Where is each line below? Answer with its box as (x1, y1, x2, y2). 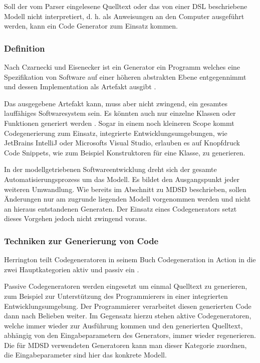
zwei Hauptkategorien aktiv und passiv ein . (4, 264, 139, 274)
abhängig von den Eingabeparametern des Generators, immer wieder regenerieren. (4, 330, 256, 340)
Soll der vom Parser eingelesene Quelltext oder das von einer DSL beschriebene (4, 1, 247, 11)
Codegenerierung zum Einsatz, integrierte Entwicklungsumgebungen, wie (4, 127, 227, 138)
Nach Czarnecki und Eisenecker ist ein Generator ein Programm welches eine (4, 62, 240, 72)
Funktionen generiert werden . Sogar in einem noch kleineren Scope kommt (4, 117, 234, 128)
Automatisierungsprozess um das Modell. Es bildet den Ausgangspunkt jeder (4, 173, 239, 184)
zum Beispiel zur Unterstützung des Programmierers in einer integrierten (4, 290, 228, 301)
